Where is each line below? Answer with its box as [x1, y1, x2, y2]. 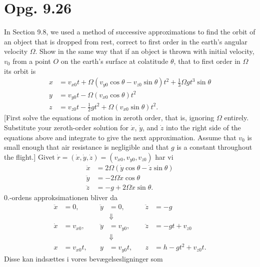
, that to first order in [173, 55, 240, 66]
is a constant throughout [176, 142, 252, 152]
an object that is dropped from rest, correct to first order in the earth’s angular [4, 36, 247, 46]
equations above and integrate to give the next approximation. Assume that [4, 132, 236, 142]
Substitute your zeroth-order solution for [4, 122, 128, 133]
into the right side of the [165, 122, 241, 133]
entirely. [224, 112, 249, 123]
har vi [155, 151, 173, 162]
